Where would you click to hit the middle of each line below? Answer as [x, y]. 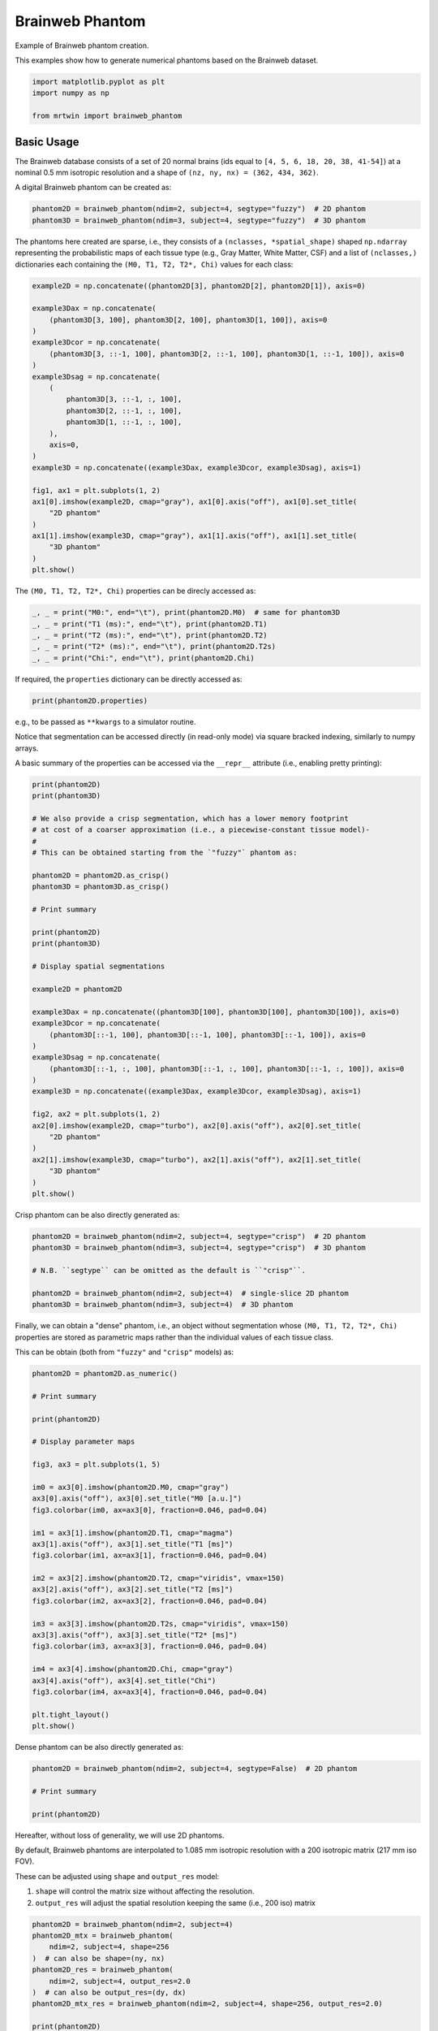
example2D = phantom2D [77, 989]
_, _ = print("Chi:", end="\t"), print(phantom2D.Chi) [143, 658]
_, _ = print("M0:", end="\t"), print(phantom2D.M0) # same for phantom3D [186, 613]
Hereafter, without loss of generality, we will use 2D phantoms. [120, 1835]
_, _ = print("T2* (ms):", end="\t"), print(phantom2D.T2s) [154, 647]
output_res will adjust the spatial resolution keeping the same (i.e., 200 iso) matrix [176, 1903]
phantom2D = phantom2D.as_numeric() [105, 1374]
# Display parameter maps [84, 1442]
